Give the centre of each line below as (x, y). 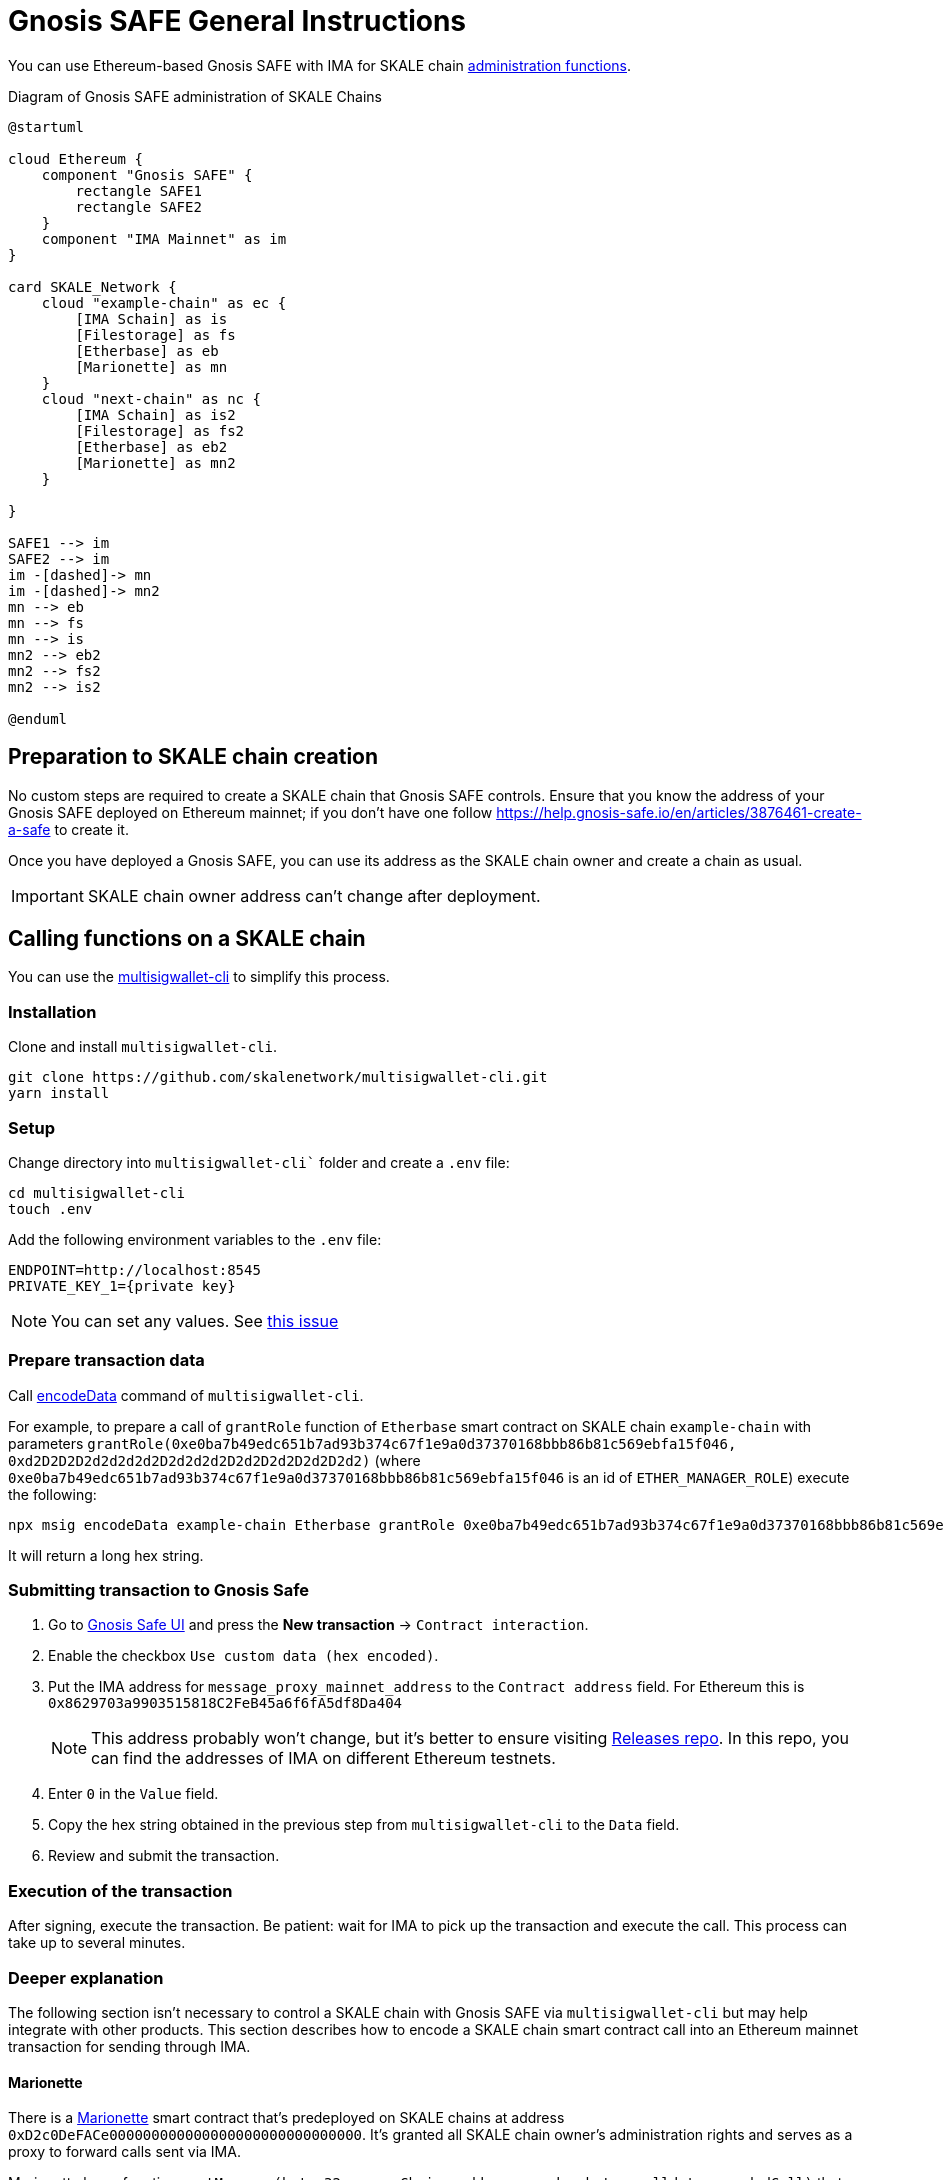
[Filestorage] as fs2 (160, 430)
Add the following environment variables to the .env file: (195, 1239)
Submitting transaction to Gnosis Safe (159, 1590)
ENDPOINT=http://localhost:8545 (134, 1269)
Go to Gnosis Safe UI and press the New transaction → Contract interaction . (318, 1625)
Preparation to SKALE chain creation (193, 757)
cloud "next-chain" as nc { (151, 398)
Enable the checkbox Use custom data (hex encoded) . (243, 1656)
